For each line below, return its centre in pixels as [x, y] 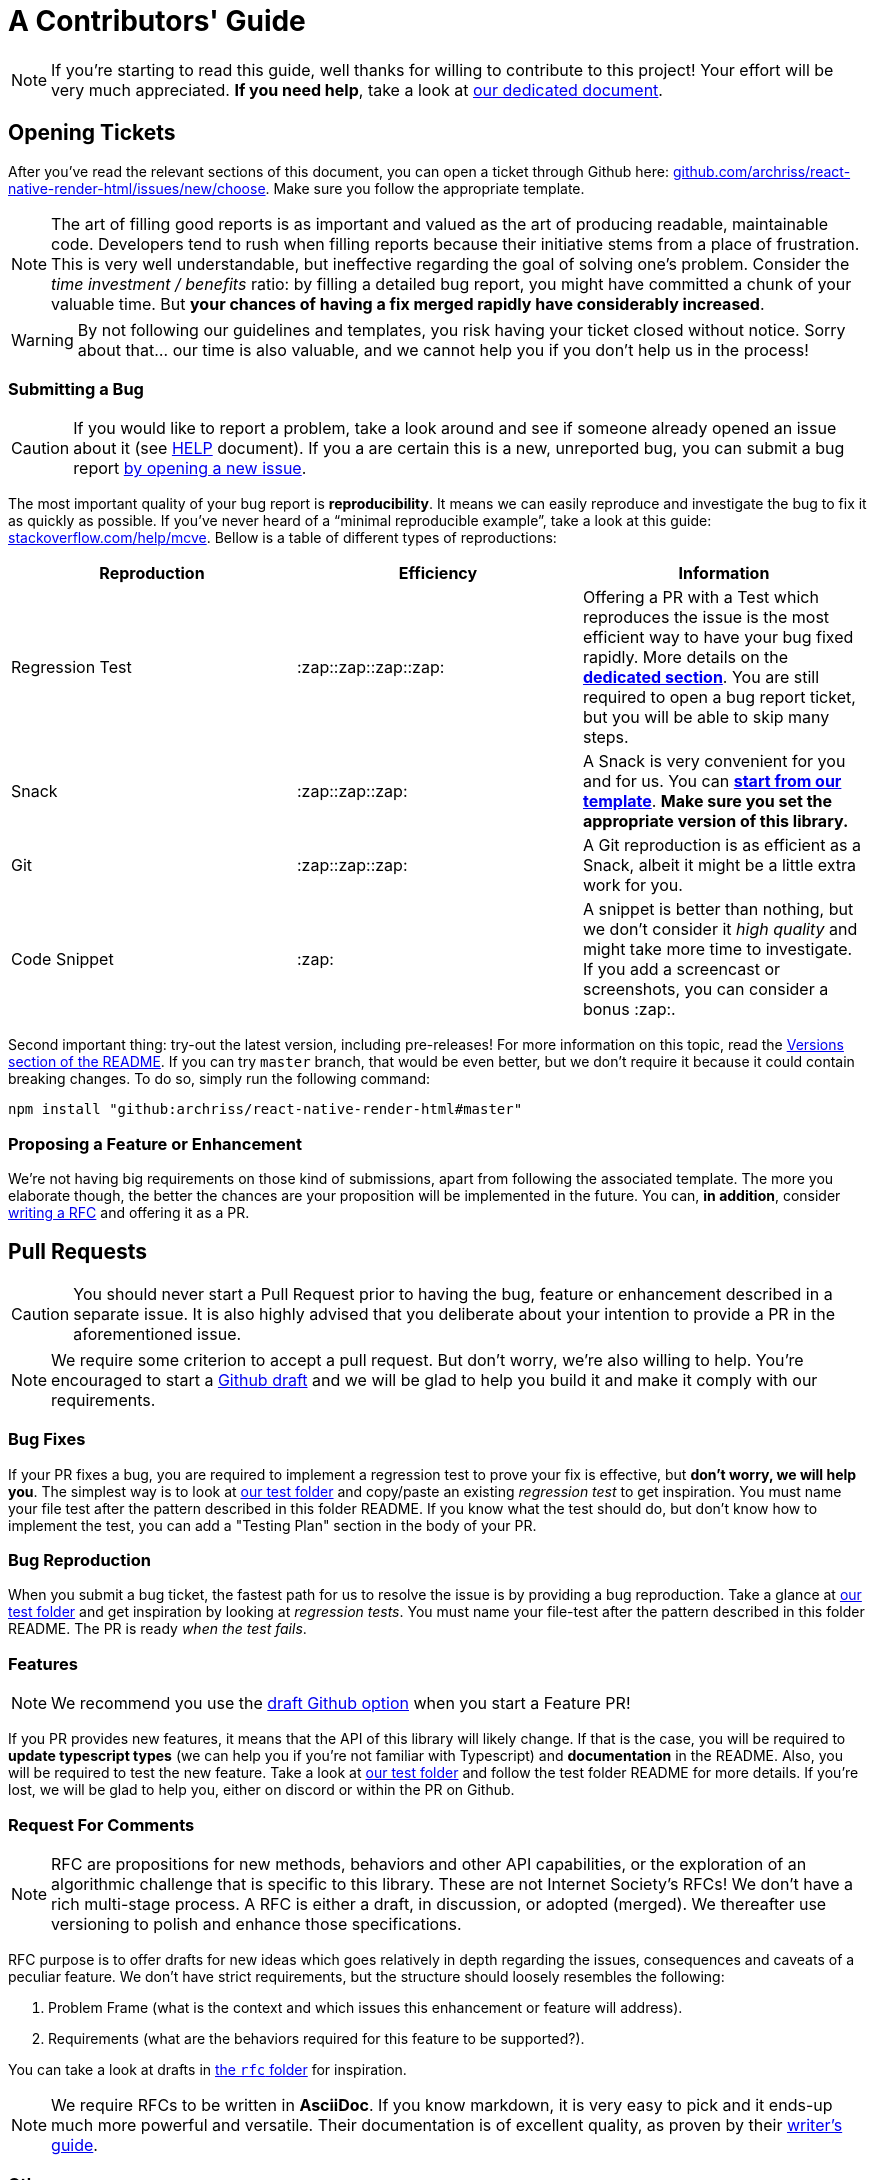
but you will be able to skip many [706, 717]
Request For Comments [101, 1824]
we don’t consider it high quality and [720, 929]
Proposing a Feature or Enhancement [155, 1143]
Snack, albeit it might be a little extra [719, 865]
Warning [42, 339]
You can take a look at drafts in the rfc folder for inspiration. [207, 2069]
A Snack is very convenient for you [714, 761]
